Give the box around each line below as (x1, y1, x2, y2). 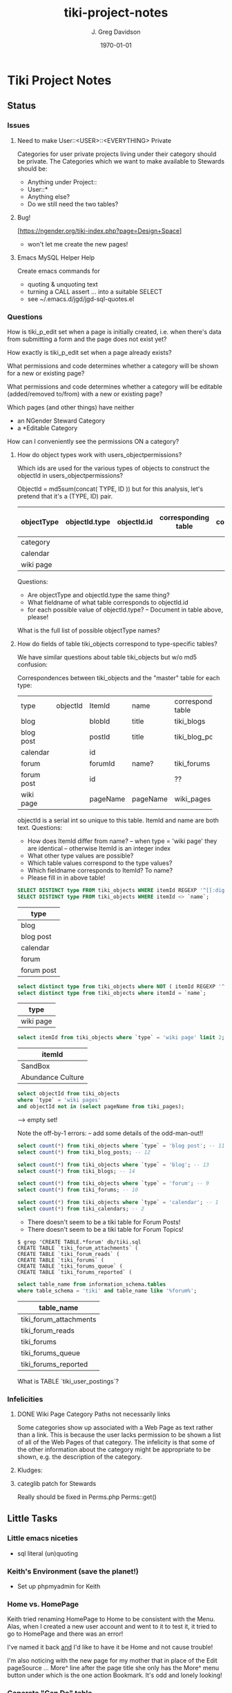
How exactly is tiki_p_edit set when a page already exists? (7, 348, 172, 356)
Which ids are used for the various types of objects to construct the (17, 464, 210, 472)
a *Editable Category (17, 423, 78, 432)
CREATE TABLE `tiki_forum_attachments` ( (17, 1244, 138, 1251)
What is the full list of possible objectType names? (17, 626, 160, 635)
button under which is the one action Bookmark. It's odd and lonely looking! (7, 1671, 222, 1679)
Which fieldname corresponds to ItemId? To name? (27, 866, 173, 874)
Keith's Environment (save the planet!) (7, 1566, 139, 1576)
